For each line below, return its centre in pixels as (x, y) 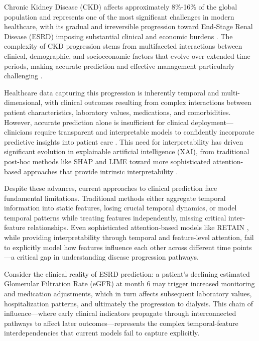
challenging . (23, 76)
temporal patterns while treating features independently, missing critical (115, 217)
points (242, 247)
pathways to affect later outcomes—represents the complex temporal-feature (121, 323)
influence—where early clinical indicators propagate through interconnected (120, 313)
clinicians (18, 132)
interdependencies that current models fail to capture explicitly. (102, 333)
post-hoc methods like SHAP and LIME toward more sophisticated (107, 161)
